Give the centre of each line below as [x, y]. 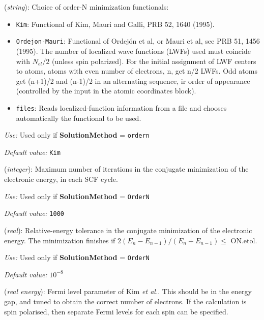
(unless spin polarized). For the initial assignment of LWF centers [154, 61]
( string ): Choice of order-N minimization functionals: [86, 7]
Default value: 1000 [34, 213]
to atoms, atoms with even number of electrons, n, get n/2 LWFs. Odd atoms [137, 71]
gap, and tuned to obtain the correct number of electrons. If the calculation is [125, 301]
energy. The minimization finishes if [60, 240]
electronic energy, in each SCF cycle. [61, 179]
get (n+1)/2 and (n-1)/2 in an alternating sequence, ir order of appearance [133, 81]
